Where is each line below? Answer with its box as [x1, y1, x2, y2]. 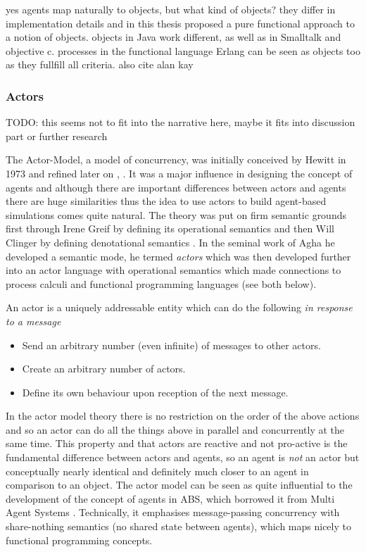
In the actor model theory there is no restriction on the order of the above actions [6, 408, 360, 423]
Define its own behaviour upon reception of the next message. [22, 384, 289, 399]
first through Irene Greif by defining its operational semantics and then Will [6, 221, 334, 236]
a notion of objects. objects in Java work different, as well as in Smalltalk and [6, 30, 341, 44]
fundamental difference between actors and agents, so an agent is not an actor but [6, 450, 360, 465]
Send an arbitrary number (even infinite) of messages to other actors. [22, 337, 321, 352]
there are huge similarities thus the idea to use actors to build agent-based [6, 194, 327, 208]
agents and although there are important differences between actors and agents [6, 180, 346, 194]
